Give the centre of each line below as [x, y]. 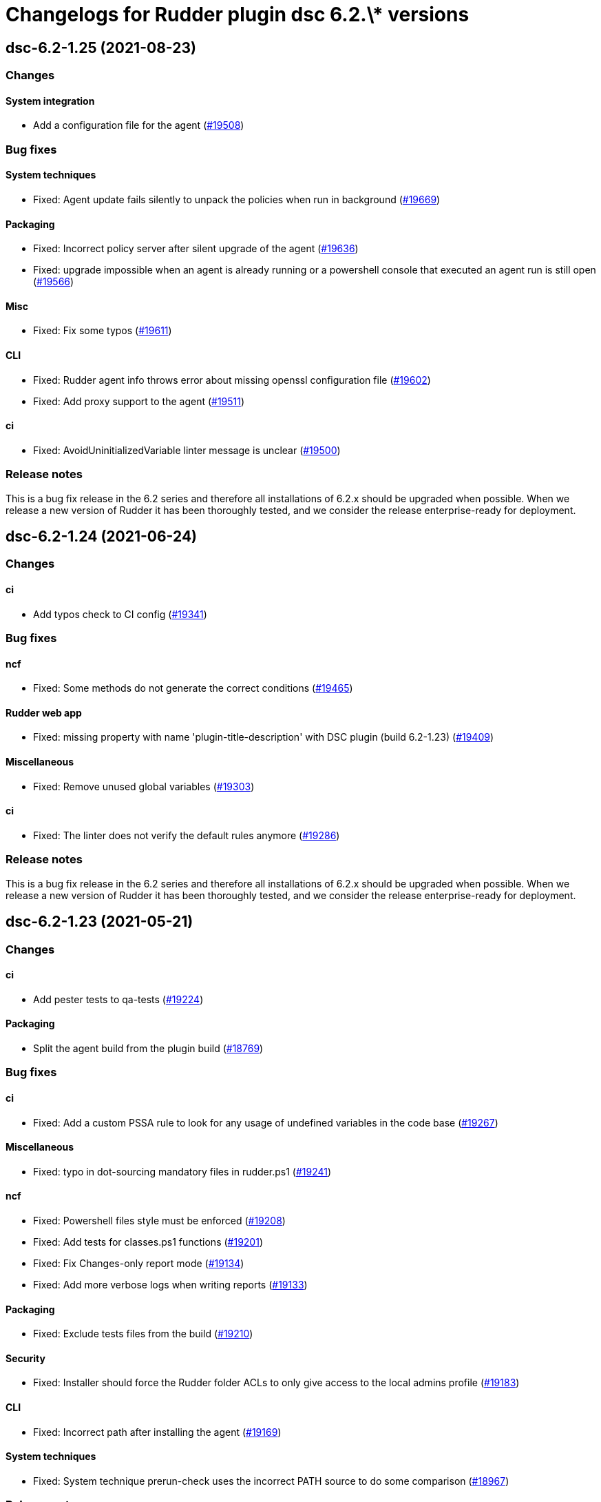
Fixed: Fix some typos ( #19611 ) [103, 331]
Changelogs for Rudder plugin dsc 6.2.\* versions [238, 14]
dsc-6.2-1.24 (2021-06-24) [101, 537]
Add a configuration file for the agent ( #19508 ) [139, 125]
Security [25, 1358]
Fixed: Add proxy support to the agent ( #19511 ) [139, 401]
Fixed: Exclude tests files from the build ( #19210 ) [143, 1334]
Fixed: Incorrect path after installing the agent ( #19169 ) [157, 1432]
